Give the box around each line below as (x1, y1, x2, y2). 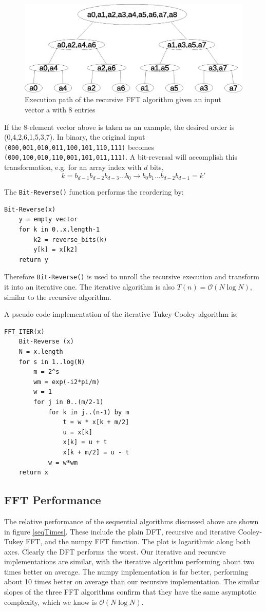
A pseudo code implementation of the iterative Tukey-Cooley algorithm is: (4, 309, 238, 319)
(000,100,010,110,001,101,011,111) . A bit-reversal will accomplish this (4, 151, 237, 162)
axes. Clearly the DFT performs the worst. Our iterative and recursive (4, 546, 226, 557)
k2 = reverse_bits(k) (33, 236, 107, 243)
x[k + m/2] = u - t (63, 448, 129, 456)
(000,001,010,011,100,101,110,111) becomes (4, 141, 154, 152)
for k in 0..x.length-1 (18, 226, 100, 233)
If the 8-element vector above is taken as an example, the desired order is (4, 121, 235, 132)
